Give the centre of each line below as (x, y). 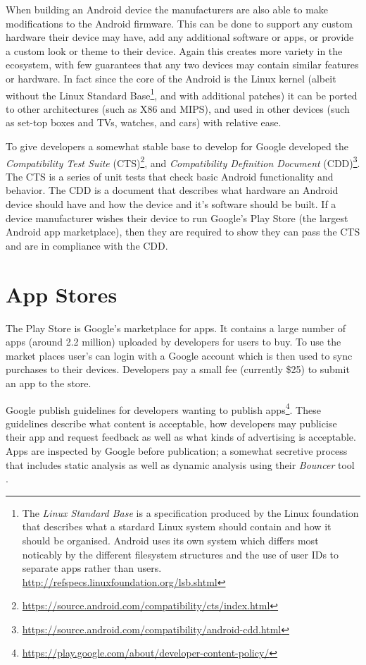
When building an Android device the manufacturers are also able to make (167, 9)
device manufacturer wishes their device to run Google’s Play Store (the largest (177, 218)
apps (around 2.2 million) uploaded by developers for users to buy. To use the (173, 342)
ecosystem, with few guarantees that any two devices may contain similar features (182, 65)
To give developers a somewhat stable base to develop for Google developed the (177, 146)
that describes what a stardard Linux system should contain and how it (177, 526)
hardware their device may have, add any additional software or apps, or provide (180, 37)
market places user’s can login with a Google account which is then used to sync (179, 355)
